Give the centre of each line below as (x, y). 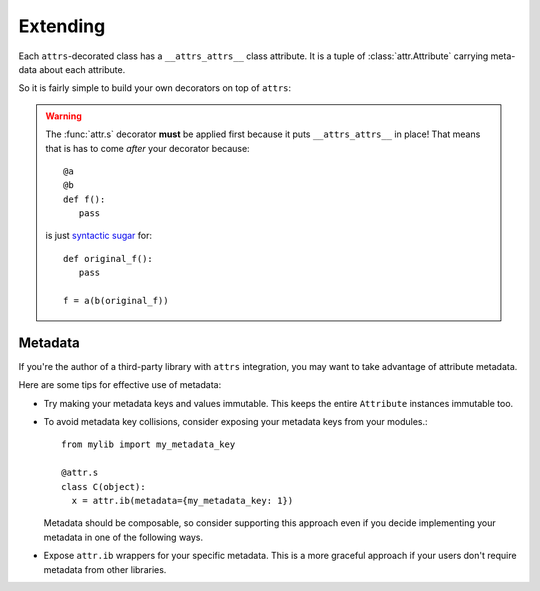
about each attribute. (82, 69)
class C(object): (103, 486)
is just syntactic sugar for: (99, 236)
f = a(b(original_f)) (116, 301)
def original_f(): (108, 258)
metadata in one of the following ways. (123, 537)
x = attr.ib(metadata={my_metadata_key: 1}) (182, 501)
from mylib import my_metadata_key (148, 444)
